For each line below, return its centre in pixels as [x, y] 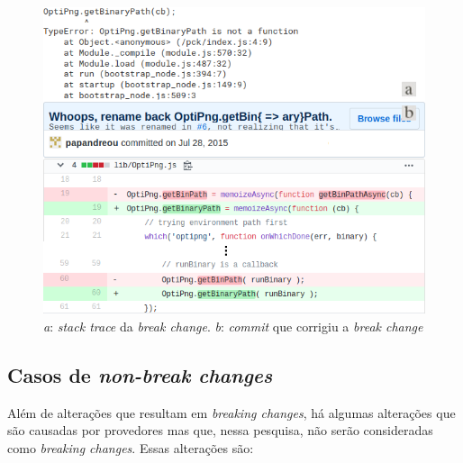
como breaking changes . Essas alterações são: [131, 448]
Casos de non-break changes [140, 375]
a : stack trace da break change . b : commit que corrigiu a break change [233, 327]
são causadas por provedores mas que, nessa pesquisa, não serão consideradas [220, 430]
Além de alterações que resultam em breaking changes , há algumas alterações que [231, 412]
